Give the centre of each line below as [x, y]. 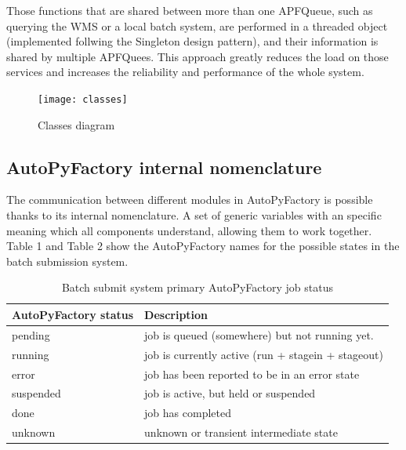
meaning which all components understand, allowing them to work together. [189, 230]
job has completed [188, 413]
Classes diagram [76, 124]
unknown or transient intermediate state [241, 432]
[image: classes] [83, 99]
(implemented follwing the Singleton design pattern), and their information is [192, 41]
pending [31, 334]
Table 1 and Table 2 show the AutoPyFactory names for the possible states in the [203, 246]
